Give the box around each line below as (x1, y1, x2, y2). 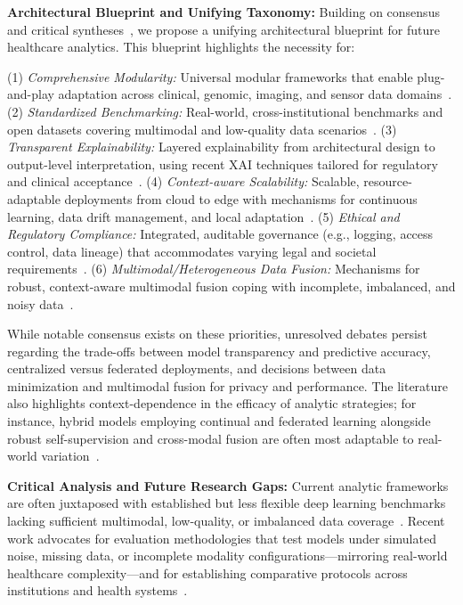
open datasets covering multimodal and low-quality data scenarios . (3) (7, 119, 397, 138)
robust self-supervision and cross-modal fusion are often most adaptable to (7, 429, 414, 447)
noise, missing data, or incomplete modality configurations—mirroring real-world (7, 546, 448, 565)
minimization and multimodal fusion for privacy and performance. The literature (7, 376, 449, 395)
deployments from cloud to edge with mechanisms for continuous (64, 189, 418, 208)
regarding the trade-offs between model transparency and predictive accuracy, (7, 341, 431, 360)
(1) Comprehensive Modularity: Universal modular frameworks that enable (7, 67, 413, 86)
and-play (7, 85, 54, 103)
